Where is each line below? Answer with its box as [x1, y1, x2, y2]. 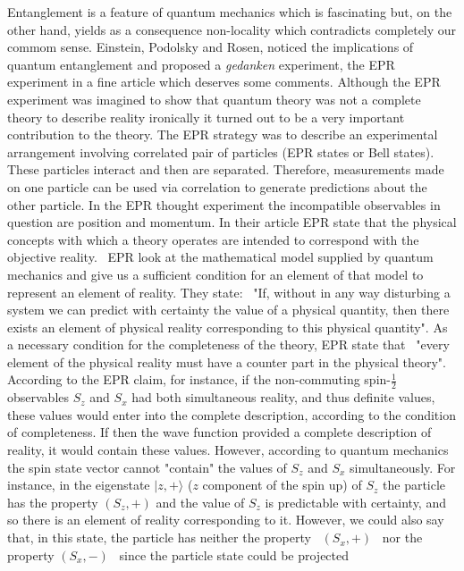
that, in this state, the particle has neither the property [7, 528, 311, 547]
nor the [382, 528, 423, 547]
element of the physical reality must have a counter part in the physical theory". [7, 352, 446, 371]
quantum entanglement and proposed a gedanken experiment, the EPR [7, 55, 395, 73]
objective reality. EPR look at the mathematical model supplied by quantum [7, 248, 434, 266]
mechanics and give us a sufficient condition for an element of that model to [7, 265, 424, 283]
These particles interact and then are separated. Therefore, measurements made [7, 160, 444, 179]
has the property [7, 492, 98, 511]
